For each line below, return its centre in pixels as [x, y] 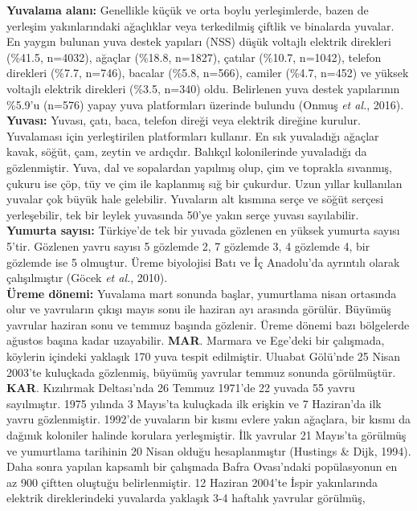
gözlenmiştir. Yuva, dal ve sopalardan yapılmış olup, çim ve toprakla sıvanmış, [200, 167]
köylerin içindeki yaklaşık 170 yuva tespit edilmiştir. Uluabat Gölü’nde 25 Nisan [204, 356]
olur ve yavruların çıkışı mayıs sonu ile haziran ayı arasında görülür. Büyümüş [199, 309]
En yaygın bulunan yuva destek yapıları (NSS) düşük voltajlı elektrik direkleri [199, 41]
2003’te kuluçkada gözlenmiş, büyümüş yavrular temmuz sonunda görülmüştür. [201, 372]
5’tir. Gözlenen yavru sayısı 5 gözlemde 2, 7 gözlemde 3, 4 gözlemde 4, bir [188, 245]
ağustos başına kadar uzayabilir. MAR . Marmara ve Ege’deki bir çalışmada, [196, 340]
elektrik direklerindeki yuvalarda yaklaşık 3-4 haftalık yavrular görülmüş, [186, 498]
